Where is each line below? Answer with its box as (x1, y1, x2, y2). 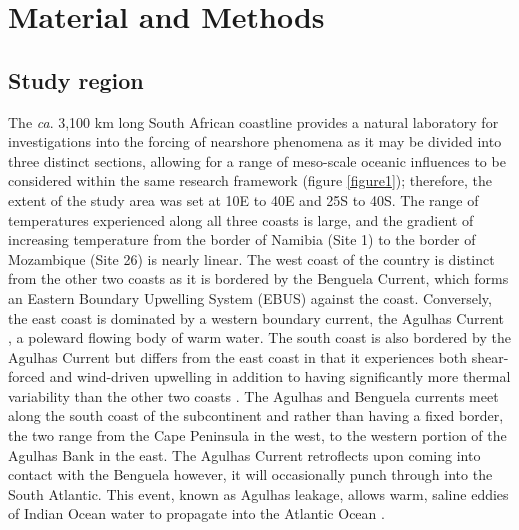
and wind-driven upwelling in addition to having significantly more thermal (49, 366, 511, 387)
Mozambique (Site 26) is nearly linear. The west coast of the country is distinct (8, 248, 495, 269)
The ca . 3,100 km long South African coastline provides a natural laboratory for (8, 111, 499, 132)
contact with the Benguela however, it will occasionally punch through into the (8, 464, 493, 485)
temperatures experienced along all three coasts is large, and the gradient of (8, 209, 474, 230)
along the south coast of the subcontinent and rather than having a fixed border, (8, 405, 504, 426)
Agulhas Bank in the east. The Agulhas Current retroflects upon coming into (8, 444, 481, 465)
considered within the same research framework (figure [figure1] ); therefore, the (8, 170, 492, 191)
